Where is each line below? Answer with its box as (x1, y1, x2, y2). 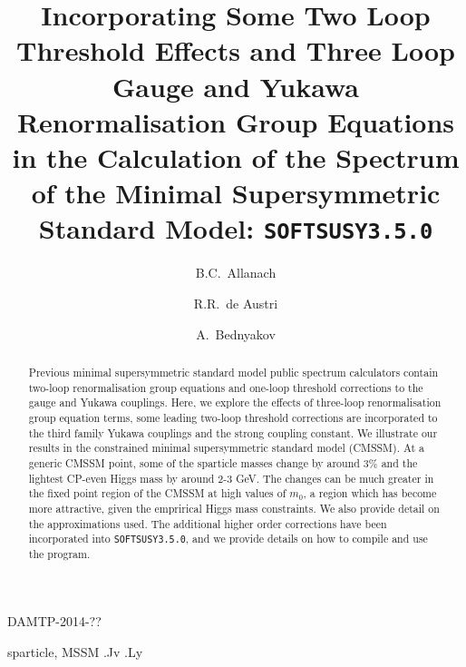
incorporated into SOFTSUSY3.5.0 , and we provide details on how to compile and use (28, 531, 428, 546)
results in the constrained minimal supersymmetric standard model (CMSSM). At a (28, 440, 425, 456)
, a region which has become (303, 486, 437, 501)
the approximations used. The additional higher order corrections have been (28, 515, 387, 531)
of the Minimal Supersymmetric (31, 174, 441, 211)
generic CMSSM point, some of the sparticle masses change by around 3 (28, 455, 369, 470)
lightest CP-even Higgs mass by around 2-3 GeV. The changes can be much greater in (28, 470, 434, 486)
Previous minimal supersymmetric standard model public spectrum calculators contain (28, 364, 439, 379)
